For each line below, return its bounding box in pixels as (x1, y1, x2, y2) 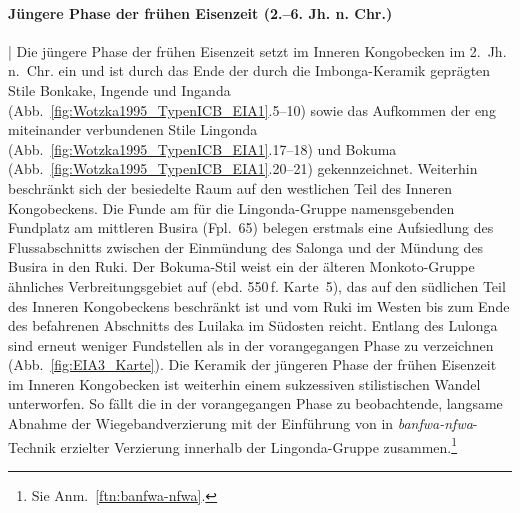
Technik (8, 436, 56, 457)
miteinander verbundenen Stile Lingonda (8, 119, 258, 140)
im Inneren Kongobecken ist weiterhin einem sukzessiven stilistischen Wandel (8, 373, 481, 394)
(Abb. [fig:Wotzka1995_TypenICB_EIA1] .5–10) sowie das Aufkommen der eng (8, 99, 496, 120)
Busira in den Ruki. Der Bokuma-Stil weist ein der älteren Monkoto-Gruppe (8, 256, 475, 277)
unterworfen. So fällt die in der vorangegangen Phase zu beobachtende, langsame (8, 393, 503, 414)
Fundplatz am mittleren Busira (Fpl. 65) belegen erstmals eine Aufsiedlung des (8, 217, 494, 238)
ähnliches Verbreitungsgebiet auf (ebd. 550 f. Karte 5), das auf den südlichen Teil (8, 275, 506, 296)
